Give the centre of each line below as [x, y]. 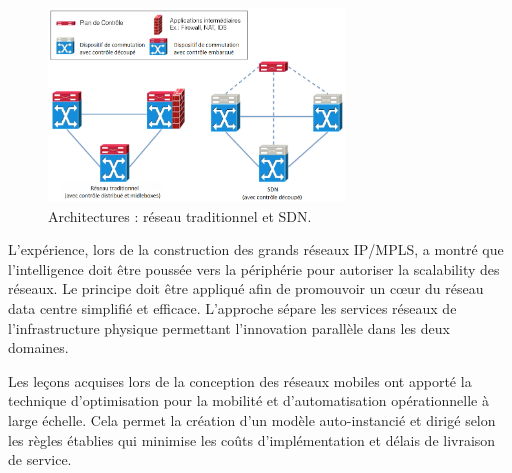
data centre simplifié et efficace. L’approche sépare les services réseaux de [232, 308]
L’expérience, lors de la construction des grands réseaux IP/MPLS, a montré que [256, 249]
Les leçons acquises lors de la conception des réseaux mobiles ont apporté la [240, 380]
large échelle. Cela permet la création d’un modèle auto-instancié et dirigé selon [252, 420]
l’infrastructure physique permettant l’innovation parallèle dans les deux [229, 327]
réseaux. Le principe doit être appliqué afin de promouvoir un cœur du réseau [246, 288]
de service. [40, 459]
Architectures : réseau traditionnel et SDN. [180, 215]
